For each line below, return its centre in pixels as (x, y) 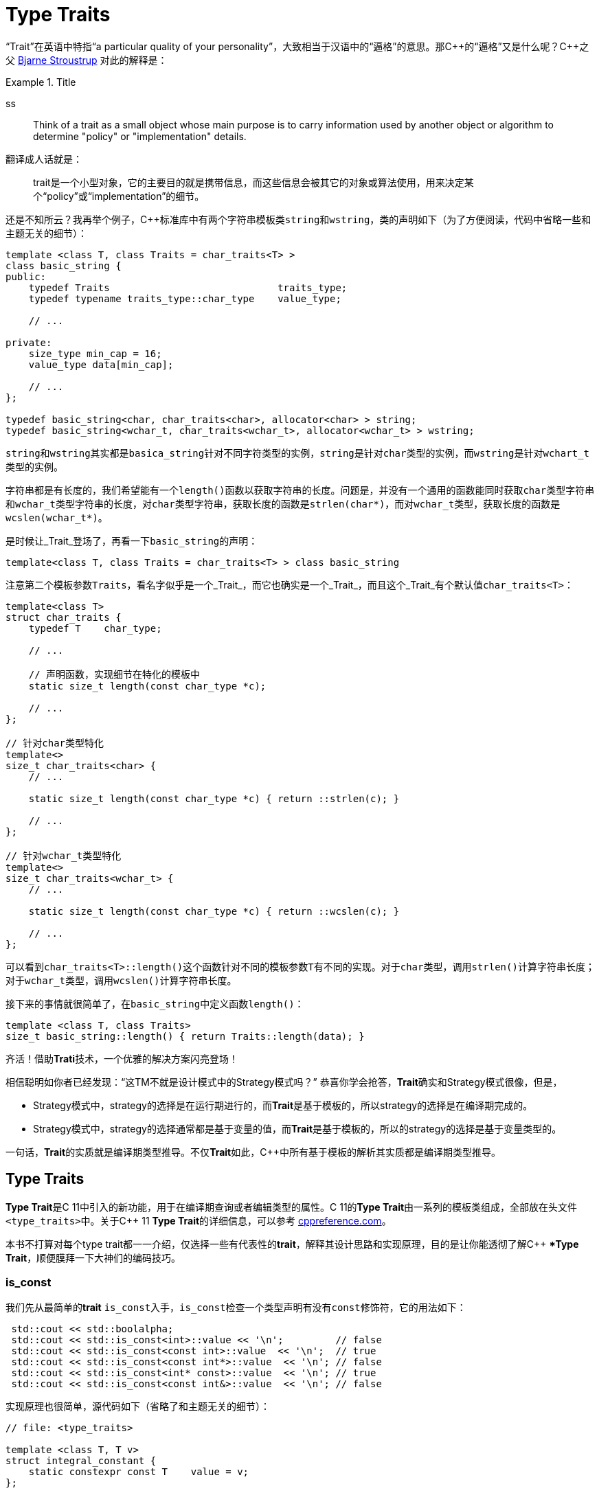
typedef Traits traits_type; (188, 287)
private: (29, 342)
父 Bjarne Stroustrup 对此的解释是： (87, 60)
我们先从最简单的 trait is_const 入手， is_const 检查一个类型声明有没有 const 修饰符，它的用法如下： (236, 1308)
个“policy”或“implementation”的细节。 (119, 196)
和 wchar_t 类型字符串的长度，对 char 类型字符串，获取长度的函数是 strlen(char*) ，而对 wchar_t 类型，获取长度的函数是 (283, 503)
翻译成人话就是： (44, 159)
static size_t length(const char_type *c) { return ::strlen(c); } (214, 798)
